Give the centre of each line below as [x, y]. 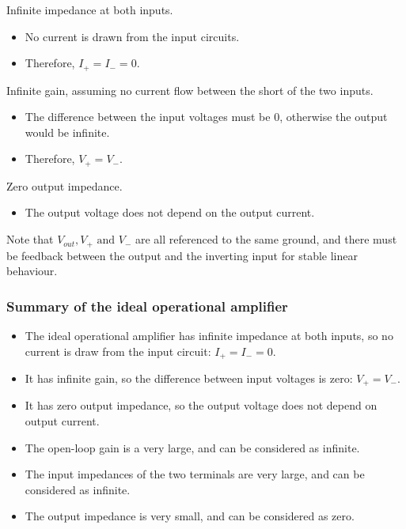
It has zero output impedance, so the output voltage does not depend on [201, 405]
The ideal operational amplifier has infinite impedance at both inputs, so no [209, 335]
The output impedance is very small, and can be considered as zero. [190, 516]
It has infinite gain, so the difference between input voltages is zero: [189, 378]
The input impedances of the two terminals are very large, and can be [195, 474]
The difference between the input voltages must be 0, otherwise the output [206, 117]
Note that [30, 239]
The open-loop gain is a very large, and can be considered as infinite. [192, 447]
